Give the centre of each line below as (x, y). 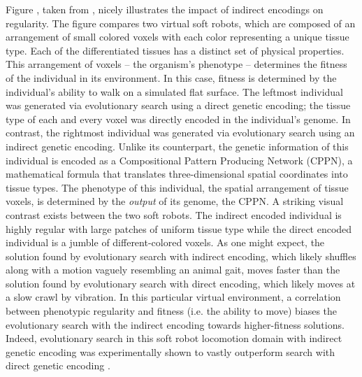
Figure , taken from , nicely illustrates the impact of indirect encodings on (165, 9)
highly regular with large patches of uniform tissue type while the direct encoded (179, 228)
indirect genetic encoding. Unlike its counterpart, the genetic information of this (177, 146)
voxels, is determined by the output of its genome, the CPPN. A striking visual (175, 201)
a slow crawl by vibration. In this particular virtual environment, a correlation (173, 297)
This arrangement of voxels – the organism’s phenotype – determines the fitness (176, 64)
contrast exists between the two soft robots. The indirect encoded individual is (174, 214)
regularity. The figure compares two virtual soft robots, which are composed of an (181, 23)
